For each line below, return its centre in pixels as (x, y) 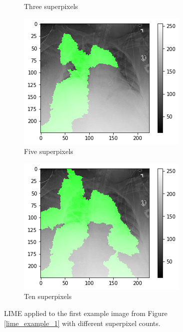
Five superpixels (49, 151)
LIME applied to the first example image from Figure (86, 313)
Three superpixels (51, 6)
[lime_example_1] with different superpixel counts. (82, 323)
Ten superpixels (48, 296)
